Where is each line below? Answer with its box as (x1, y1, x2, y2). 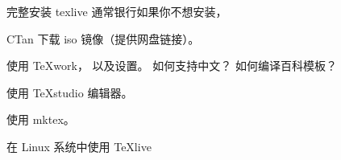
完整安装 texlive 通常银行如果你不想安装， (6, 3, 227, 19)
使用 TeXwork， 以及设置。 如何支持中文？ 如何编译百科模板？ (6, 57, 337, 74)
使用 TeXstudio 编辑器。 (6, 84, 133, 101)
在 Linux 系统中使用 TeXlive (6, 137, 152, 154)
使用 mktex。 (6, 111, 75, 128)
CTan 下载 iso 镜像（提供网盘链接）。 (6, 30, 200, 47)
